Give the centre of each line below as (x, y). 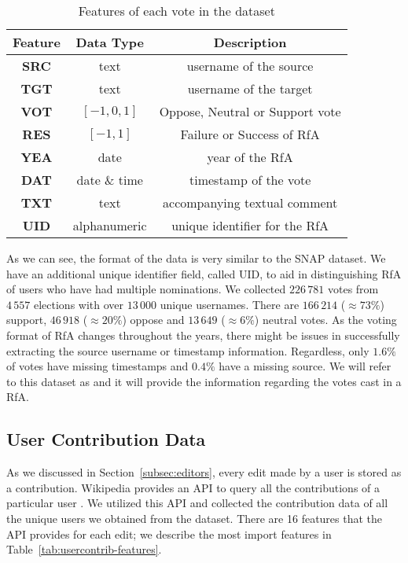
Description (250, 42)
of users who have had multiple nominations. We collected (146, 289)
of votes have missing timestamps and (97, 366)
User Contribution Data (106, 439)
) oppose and (153, 320)
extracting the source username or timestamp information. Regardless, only (188, 350)
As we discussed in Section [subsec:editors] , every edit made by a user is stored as (204, 472)
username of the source (250, 66)
